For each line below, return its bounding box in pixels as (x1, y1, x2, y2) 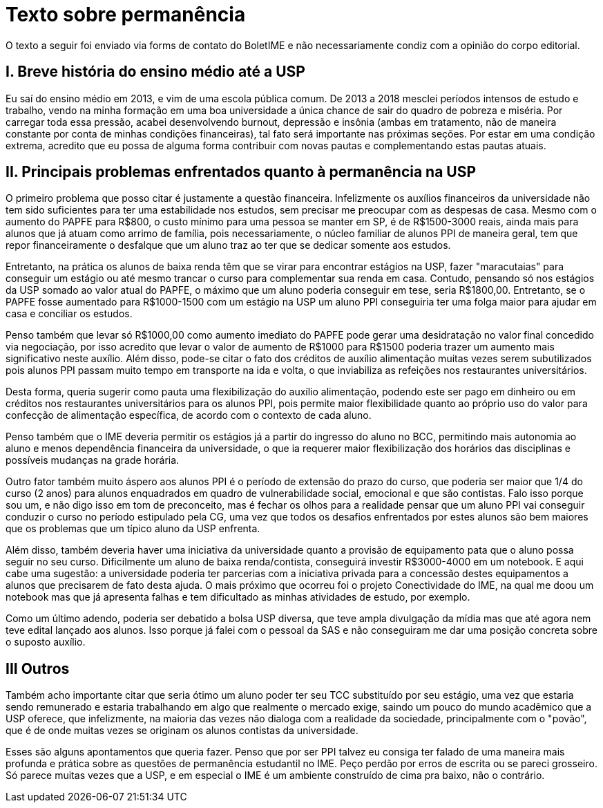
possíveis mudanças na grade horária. (6, 454, 180, 467)
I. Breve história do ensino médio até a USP (6, 63, 305, 81)
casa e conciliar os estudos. (6, 308, 133, 320)
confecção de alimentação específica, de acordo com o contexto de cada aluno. (6, 409, 372, 422)
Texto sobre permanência (6, 3, 246, 26)
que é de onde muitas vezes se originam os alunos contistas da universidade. (6, 724, 358, 737)
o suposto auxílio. (6, 636, 86, 648)
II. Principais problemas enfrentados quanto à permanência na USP (6, 163, 477, 181)
